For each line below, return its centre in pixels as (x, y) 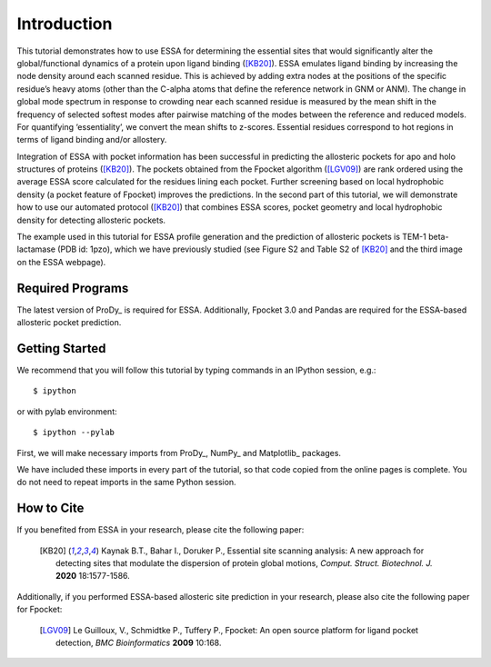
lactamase (36, 249)
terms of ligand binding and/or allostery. (92, 140)
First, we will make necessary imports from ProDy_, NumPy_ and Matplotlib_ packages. (179, 453)
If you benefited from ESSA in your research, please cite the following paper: (160, 530)
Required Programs (73, 288)
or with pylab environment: (67, 411)
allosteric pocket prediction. (69, 323)
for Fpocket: (40, 610)
